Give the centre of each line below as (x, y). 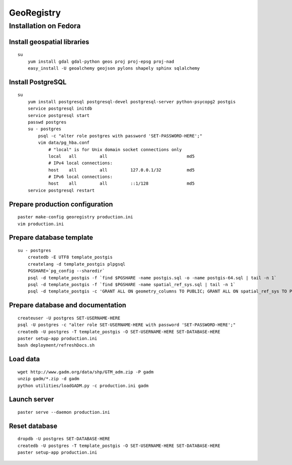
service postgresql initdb (60, 109)
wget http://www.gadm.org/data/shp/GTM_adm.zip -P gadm (86, 372)
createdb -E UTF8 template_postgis (70, 257)
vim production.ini (41, 224)
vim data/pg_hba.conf (64, 143)
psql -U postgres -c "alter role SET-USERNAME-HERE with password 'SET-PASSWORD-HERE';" (127, 325)
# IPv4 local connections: (81, 163)
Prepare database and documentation (68, 305)
